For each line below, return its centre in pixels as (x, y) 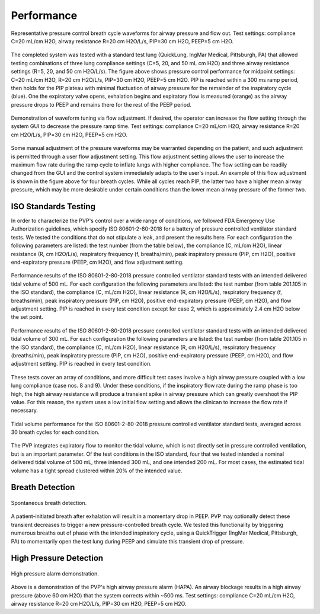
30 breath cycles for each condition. (55, 432)
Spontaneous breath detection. (49, 503)
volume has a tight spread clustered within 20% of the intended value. (97, 471)
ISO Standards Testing (53, 207)
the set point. (27, 317)
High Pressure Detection (57, 558)
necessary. (25, 410)
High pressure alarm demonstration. (55, 574)
